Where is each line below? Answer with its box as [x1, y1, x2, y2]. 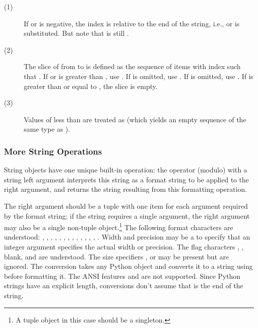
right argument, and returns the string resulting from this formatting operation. [4, 184, 247, 194]
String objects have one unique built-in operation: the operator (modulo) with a [4, 164, 247, 175]
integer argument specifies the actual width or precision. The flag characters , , [4, 241, 244, 251]
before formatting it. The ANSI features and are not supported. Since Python [4, 270, 241, 281]
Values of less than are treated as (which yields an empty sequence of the [24, 114, 247, 124]
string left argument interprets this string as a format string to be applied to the [4, 174, 249, 184]
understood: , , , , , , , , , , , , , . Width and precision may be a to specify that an [4, 232, 251, 242]
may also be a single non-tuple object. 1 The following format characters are [4, 221, 233, 232]
